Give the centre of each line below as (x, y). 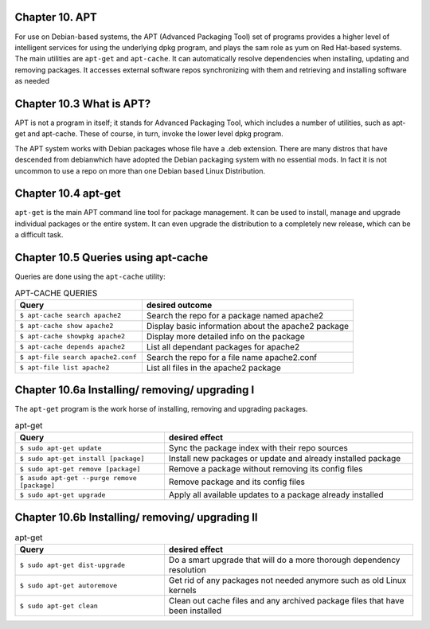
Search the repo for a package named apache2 (235, 315)
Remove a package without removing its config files (266, 469)
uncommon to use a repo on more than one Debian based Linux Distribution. (140, 170)
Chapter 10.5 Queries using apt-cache (111, 258)
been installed (195, 611)
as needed (32, 81)
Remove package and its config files (237, 482)
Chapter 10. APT (56, 17)
